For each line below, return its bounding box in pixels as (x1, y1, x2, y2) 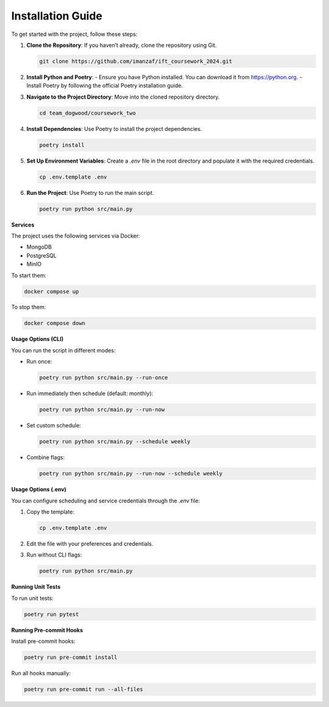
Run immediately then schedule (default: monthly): (26, 390, 154, 397)
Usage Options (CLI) (11, 336, 64, 343)
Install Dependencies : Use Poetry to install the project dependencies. (26, 125, 202, 132)
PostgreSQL (26, 251, 57, 259)
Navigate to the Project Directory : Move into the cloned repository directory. (26, 93, 220, 100)
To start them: (11, 272, 47, 279)
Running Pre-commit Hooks (11, 626, 83, 633)
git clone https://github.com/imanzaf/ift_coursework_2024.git (39, 58, 233, 65)
